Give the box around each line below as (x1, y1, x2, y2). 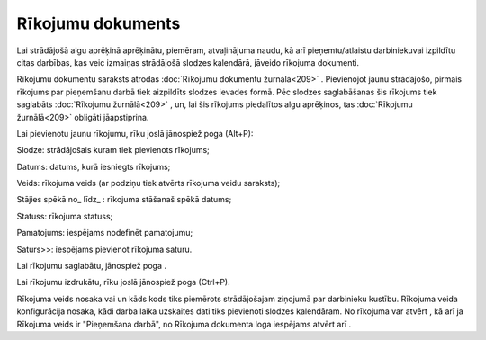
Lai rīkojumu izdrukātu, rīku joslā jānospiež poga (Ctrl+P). (16, 277, 230, 288)
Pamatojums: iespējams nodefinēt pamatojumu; (16, 228, 193, 238)
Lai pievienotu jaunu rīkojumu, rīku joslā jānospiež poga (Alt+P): (16, 128, 254, 139)
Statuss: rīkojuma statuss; (16, 210, 113, 221)
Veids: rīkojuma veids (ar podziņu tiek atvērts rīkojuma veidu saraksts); (16, 178, 281, 189)
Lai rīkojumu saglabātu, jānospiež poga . (16, 261, 166, 272)
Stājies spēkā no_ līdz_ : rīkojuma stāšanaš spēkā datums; (16, 194, 232, 205)
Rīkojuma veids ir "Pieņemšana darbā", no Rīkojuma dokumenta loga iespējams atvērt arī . (16, 318, 352, 329)
